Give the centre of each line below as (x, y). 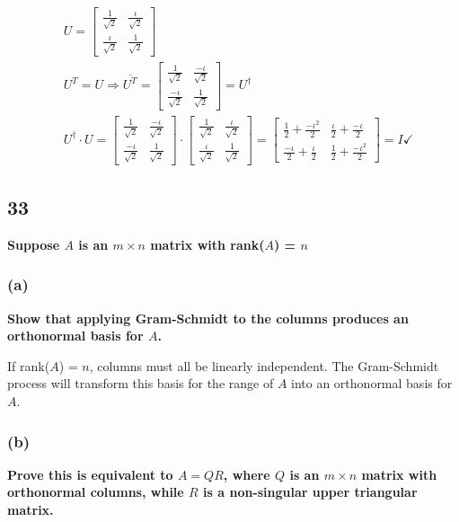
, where (247, 474)
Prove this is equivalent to (90, 474)
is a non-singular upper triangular (310, 492)
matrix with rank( (207, 244)
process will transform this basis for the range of (141, 383)
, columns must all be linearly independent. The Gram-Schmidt (264, 365)
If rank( (29, 365)
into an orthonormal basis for (372, 383)
